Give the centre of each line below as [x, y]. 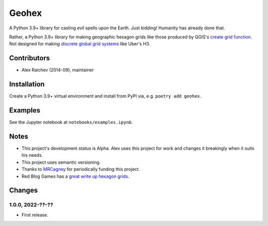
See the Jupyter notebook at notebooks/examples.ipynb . [71, 122]
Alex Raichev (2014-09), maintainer [58, 70]
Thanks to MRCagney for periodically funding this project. [81, 169]
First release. [35, 215]
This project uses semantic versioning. [61, 162]
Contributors [30, 58]
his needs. [32, 155]
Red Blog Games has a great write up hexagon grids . [75, 176]
